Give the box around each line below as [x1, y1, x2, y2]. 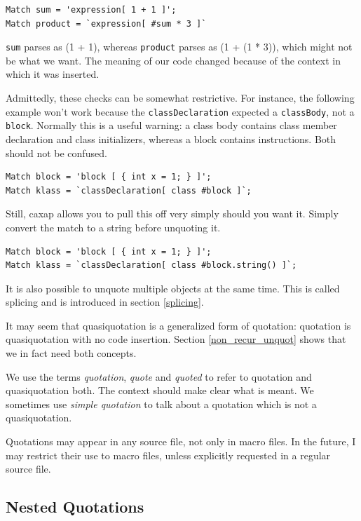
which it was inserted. [6, 67, 100, 81]
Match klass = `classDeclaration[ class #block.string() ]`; [6, 260, 297, 271]
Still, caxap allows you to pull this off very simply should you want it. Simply [6, 206, 339, 221]
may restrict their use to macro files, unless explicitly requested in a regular [6, 447, 331, 462]
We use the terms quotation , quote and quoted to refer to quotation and [6, 369, 312, 384]
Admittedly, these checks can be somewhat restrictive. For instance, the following [6, 90, 355, 105]
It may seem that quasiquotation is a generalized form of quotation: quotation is [6, 318, 351, 332]
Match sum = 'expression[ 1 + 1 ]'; [6, 5, 177, 15]
